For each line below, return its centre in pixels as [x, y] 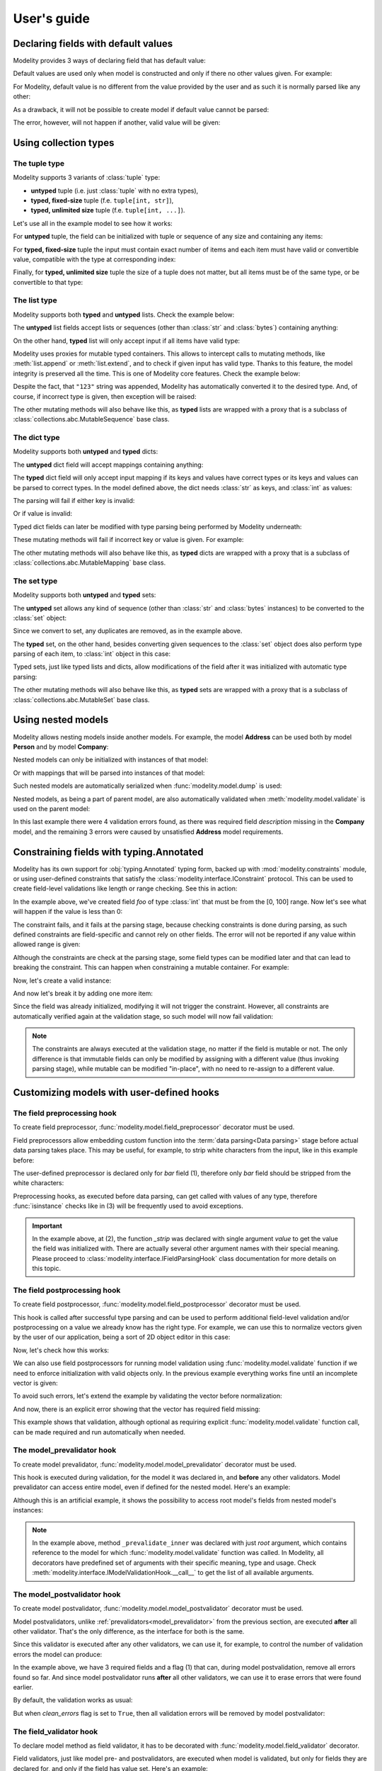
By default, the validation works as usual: [73, 1700]
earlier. [23, 1687]
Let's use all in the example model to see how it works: [93, 223]
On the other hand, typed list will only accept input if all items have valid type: [127, 341]
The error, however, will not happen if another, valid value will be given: [117, 123]
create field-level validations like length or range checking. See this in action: [125, 888]
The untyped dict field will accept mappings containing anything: [108, 465]
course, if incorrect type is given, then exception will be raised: [105, 396]
